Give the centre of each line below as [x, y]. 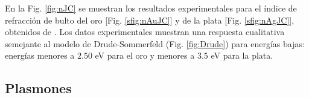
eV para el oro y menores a [145, 55]
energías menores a [40, 55]
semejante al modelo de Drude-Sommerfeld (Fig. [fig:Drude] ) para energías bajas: [155, 43]
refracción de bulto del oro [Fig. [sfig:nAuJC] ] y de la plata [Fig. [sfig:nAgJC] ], [150, 20]
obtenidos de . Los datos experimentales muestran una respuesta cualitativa [145, 32]
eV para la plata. [242, 55]
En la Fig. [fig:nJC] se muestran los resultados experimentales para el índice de [151, 8]
